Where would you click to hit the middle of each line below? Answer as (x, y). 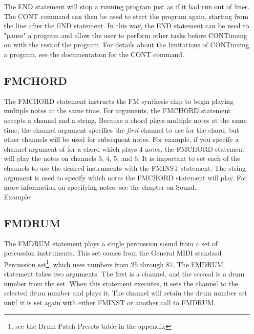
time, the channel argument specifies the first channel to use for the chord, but (122, 129)
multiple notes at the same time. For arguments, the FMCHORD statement (117, 110)
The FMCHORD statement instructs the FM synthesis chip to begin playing (119, 101)
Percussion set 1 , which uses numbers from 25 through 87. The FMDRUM (114, 263)
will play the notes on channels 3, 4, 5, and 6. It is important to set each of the (122, 158)
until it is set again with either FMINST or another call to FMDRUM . (110, 302)
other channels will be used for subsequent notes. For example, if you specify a (121, 139)
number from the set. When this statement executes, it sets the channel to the (121, 283)
